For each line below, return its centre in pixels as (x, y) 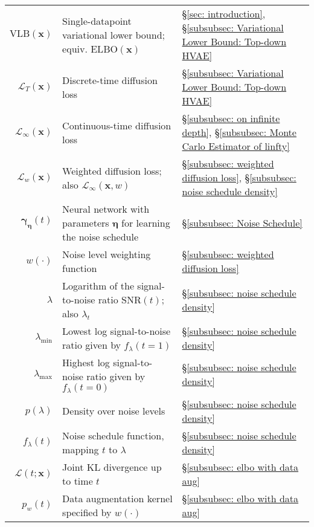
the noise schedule (101, 237)
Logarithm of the (98, 286)
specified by (87, 512)
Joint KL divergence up (112, 467)
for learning (146, 223)
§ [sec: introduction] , (224, 14)
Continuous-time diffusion (117, 125)
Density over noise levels (114, 411)
